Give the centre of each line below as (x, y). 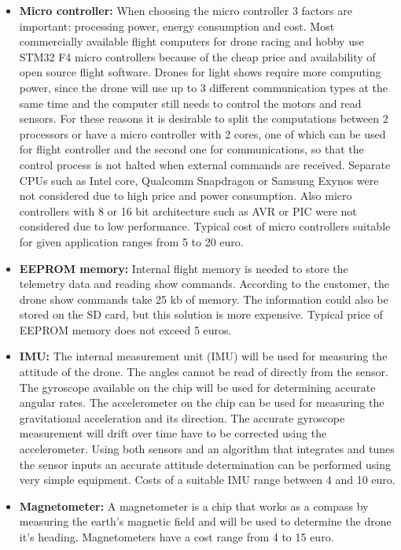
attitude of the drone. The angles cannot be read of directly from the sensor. (204, 372)
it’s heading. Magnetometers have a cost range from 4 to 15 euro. (177, 537)
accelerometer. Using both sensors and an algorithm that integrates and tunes (207, 449)
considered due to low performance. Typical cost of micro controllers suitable (205, 226)
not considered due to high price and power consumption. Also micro (186, 196)
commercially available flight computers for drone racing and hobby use (191, 41)
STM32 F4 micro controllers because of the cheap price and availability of (197, 56)
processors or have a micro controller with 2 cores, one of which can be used (202, 133)
